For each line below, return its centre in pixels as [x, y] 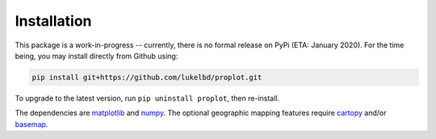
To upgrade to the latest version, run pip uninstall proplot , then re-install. [147, 98]
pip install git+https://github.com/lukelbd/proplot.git [147, 77]
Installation [53, 21]
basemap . [31, 124]
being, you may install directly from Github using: [96, 55]
